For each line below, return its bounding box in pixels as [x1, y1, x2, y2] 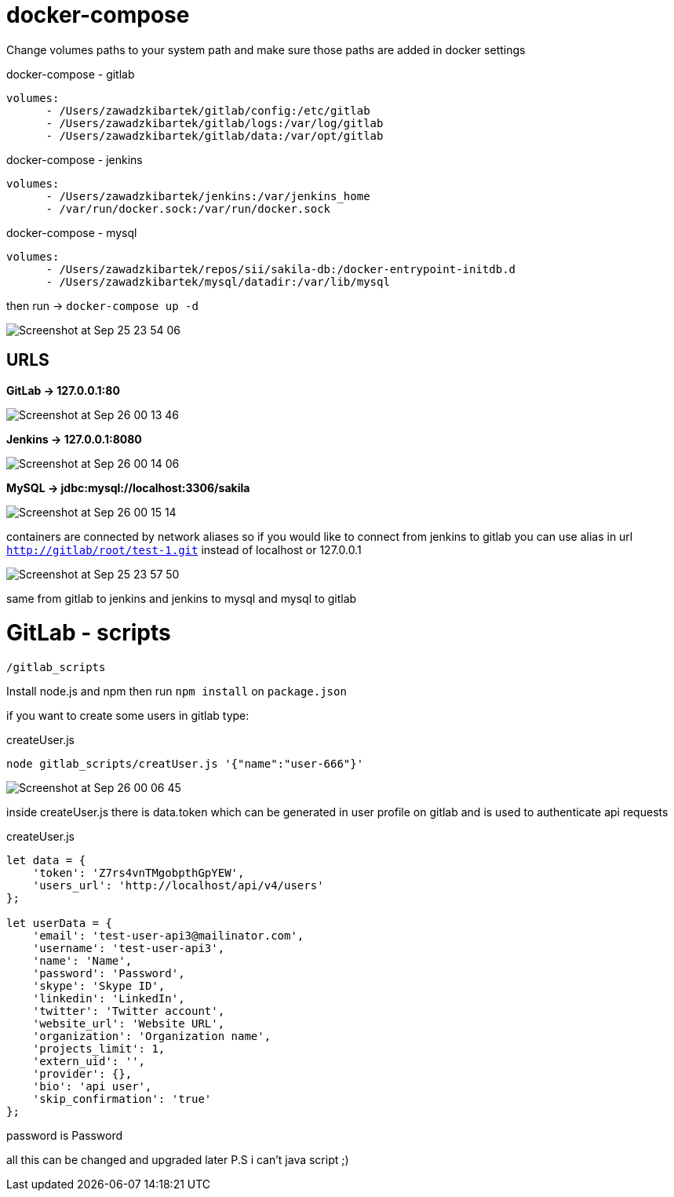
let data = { [6, 854, 86, 867]
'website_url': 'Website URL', [32, 1017, 225, 1031]
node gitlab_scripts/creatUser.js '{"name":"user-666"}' [6, 757, 364, 771]
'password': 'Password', [32, 967, 185, 980]
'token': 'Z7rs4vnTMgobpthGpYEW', [32, 867, 245, 880]
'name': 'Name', [32, 954, 133, 968]
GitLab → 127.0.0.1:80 [6, 383, 120, 397]
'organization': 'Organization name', [32, 1030, 271, 1043]
